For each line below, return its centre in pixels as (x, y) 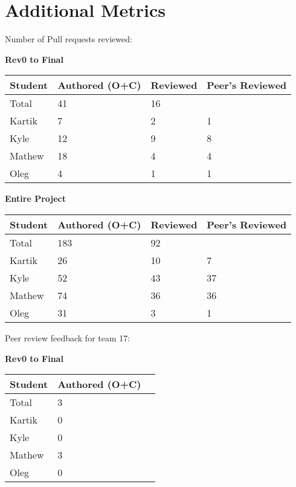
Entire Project (36, 198)
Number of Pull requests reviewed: (69, 39)
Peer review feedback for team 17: (68, 337)
